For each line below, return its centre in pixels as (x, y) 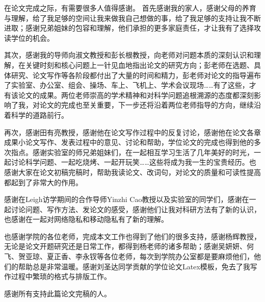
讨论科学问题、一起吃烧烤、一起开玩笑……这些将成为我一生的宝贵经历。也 (134, 162)
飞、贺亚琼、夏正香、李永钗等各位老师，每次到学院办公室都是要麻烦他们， (129, 256)
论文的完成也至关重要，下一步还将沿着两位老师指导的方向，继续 (147, 105)
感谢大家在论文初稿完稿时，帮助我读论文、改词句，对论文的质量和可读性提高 (132, 172)
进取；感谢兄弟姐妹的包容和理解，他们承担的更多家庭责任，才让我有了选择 (129, 28)
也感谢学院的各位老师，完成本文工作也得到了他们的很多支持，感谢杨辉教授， (132, 236)
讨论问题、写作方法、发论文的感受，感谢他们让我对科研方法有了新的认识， (136, 209)
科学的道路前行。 (39, 115)
